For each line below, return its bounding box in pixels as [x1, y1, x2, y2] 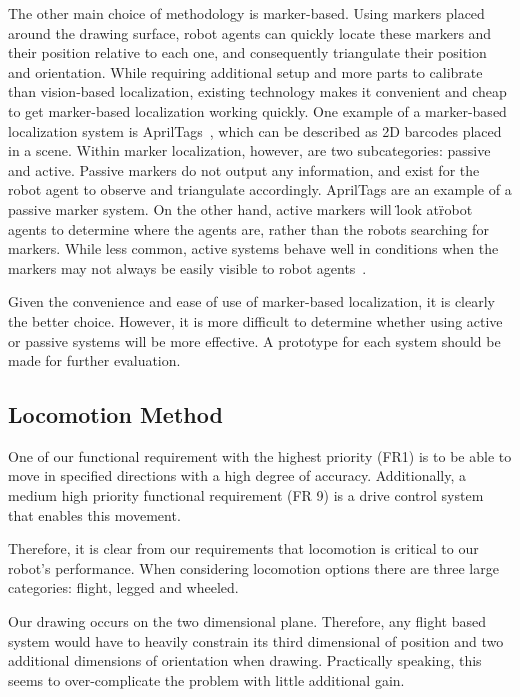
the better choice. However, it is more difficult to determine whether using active [8, 310, 503, 331]
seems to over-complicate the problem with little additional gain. [8, 669, 405, 690]
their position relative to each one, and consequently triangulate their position [8, 42, 487, 63]
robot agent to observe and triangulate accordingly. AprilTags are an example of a [8, 179, 512, 200]
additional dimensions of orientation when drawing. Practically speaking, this [8, 650, 482, 671]
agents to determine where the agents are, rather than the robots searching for [8, 218, 489, 239]
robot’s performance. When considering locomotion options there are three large [8, 557, 499, 578]
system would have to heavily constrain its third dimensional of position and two [8, 630, 504, 651]
